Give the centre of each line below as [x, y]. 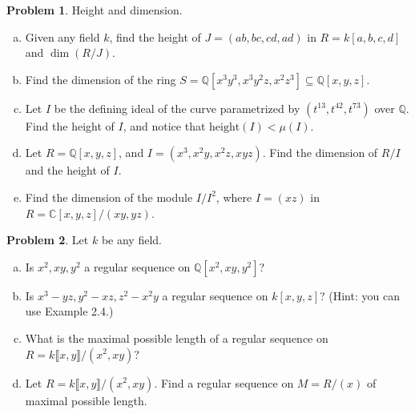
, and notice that [164, 125]
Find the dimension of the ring [101, 79]
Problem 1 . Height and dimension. [95, 10]
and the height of [67, 170]
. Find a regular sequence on [224, 382]
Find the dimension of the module [109, 197]
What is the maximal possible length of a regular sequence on [177, 338]
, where [234, 197]
